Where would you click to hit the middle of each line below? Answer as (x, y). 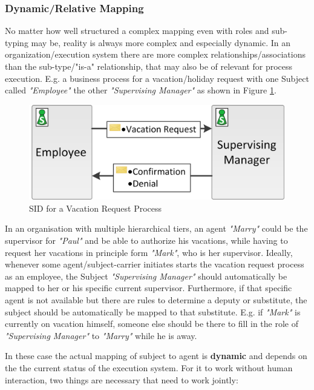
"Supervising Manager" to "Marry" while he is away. (101, 335)
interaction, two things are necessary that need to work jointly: (122, 379)
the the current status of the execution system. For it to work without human (149, 368)
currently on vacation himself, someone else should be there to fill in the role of (152, 324)
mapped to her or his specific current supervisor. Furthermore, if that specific (149, 288)
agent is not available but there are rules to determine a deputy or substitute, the (156, 300)
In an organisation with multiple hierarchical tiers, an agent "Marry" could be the (156, 228)
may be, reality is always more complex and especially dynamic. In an (161, 42)
